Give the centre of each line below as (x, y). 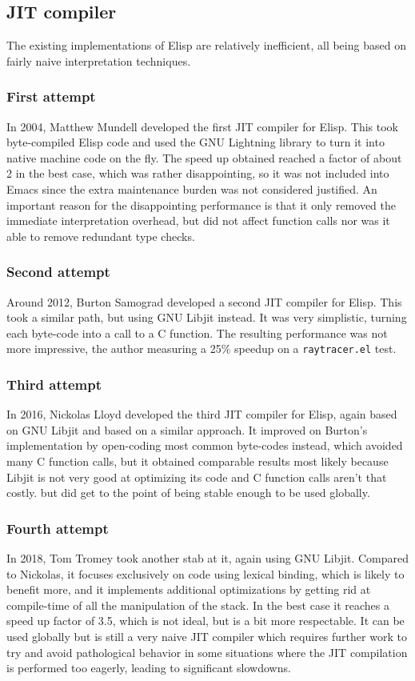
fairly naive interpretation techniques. (99, 60)
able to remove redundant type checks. (101, 236)
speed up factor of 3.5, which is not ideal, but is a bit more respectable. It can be (206, 621)
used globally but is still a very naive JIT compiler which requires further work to (207, 636)
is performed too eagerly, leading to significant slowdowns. (149, 668)
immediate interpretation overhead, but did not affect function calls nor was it (198, 220)
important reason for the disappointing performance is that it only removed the (202, 204)
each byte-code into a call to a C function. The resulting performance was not (197, 332)
